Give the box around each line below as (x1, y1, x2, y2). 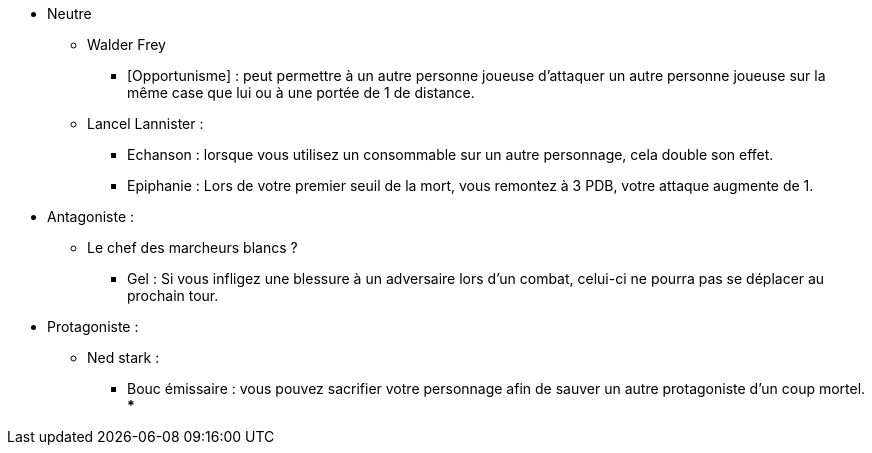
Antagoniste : (47, 208, 135, 225)
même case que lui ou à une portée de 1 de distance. (127, 84, 475, 101)
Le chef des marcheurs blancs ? (87, 239, 298, 256)
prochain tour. (127, 287, 219, 304)
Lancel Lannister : (87, 115, 204, 132)
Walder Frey (87, 36, 166, 53)
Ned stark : (87, 349, 160, 366)
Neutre (47, 5, 92, 22)
